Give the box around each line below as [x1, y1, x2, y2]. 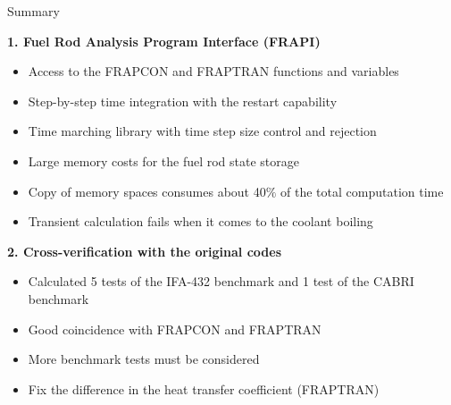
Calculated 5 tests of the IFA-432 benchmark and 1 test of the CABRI [28, 272, 414, 291]
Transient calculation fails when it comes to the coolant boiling [28, 212, 373, 231]
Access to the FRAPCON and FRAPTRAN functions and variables [28, 62, 399, 80]
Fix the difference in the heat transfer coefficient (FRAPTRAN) [28, 379, 380, 398]
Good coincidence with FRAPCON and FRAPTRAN [28, 319, 322, 338]
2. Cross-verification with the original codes [7, 241, 282, 260]
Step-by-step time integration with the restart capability [28, 91, 338, 110]
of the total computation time [280, 181, 444, 200]
